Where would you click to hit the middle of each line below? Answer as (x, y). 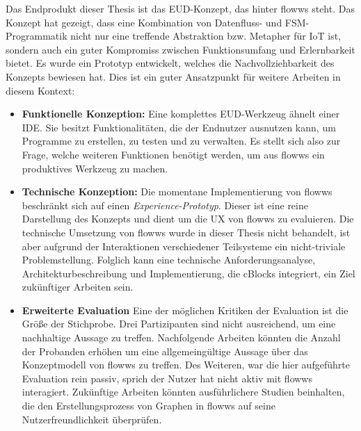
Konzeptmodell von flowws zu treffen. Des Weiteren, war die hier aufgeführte (186, 365)
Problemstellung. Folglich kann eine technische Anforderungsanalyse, (169, 260)
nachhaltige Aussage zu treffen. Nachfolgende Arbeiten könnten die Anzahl (181, 338)
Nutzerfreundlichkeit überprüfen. (92, 419)
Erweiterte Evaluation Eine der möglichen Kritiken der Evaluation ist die (185, 310)
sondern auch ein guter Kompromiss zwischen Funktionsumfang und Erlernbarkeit (180, 49)
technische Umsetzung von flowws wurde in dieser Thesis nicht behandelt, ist (186, 232)
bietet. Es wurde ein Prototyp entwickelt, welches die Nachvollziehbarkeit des (170, 63)
